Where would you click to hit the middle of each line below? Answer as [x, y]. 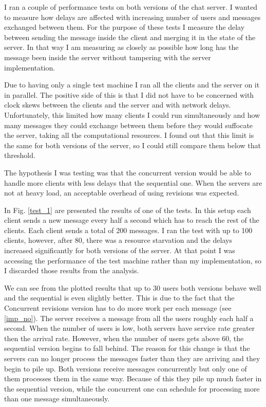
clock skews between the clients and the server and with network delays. [118, 105]
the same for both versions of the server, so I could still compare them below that [132, 145]
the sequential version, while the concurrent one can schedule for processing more [132, 388]
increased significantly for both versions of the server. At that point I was [120, 250]
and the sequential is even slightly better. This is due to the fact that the [119, 298]
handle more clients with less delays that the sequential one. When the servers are [133, 182]
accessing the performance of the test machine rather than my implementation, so [133, 260]
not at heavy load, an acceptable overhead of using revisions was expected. [122, 193]
